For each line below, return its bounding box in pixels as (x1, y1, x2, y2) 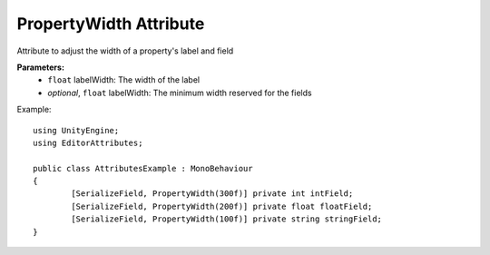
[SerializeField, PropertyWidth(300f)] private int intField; (71, 189, 354, 199)
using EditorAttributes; (33, 137, 143, 148)
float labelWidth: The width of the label (47, 74, 200, 85)
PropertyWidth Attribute (16, 14, 205, 34)
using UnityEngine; (33, 125, 120, 135)
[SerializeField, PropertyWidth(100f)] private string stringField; (71, 214, 383, 224)
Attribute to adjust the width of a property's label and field (16, 45, 234, 56)
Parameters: (16, 62, 65, 73)
